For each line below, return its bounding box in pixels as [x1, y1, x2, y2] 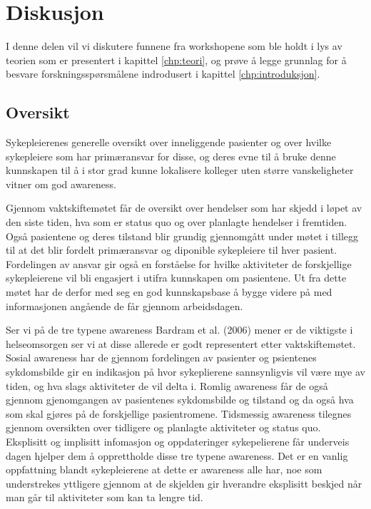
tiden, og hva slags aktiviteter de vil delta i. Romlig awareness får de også [6, 378, 328, 393]
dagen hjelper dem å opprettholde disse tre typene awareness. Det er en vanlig [6, 448, 348, 463]
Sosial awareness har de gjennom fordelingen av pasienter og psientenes [6, 350, 317, 365]
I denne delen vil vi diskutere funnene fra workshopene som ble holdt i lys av [6, 38, 342, 53]
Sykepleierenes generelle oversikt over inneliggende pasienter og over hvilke [6, 135, 332, 150]
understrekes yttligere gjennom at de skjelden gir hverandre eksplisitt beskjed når [6, 475, 362, 490]
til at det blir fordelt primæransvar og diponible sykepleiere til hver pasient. [6, 242, 337, 257]
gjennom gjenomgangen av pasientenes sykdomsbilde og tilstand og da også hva [6, 392, 354, 407]
